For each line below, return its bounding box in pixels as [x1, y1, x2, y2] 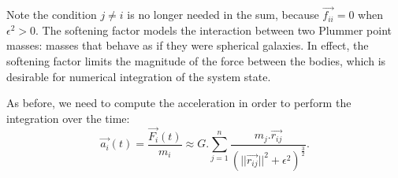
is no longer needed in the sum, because [127, 6, 319, 23]
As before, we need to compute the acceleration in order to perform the [6, 95, 352, 111]
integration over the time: [6, 109, 130, 126]
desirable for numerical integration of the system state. [6, 68, 271, 84]
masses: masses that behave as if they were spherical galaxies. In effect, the [6, 37, 369, 54]
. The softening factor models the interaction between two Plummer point [35, 21, 392, 38]
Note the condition [6, 6, 97, 23]
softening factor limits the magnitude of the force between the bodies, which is [6, 53, 386, 69]
